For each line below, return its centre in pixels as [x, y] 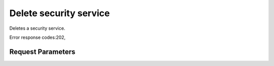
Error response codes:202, [38, 37]
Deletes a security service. [37, 28]
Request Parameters [42, 52]
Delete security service [60, 13]
